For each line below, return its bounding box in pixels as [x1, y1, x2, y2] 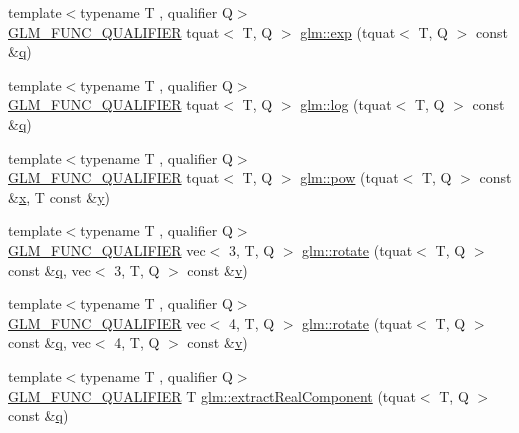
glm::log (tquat [300, 94, 392, 115]
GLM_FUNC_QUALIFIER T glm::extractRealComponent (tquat [8, 385, 416, 406]
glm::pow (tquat [300, 167, 399, 188]
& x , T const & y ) [8, 186, 111, 207]
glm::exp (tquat [300, 21, 396, 42]
